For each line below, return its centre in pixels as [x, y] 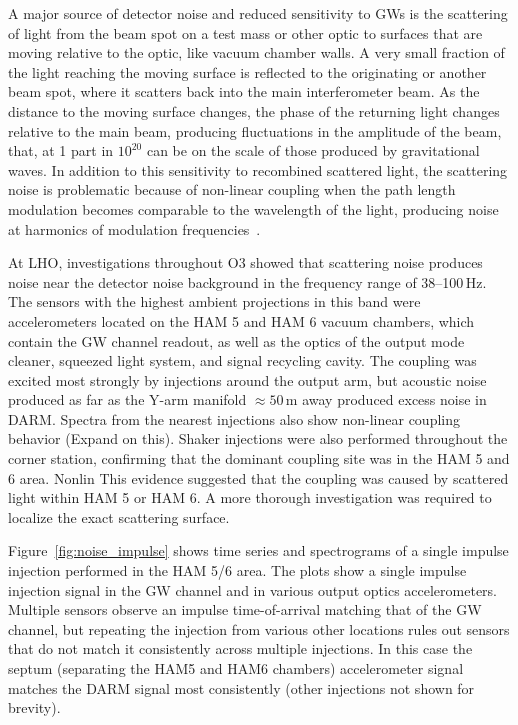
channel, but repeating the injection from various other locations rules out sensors [259, 628]
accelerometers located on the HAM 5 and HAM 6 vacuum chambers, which [241, 320]
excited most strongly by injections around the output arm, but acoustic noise [247, 379]
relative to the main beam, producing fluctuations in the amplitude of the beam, [255, 130]
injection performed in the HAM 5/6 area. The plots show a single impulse [237, 570]
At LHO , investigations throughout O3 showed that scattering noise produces [245, 262]
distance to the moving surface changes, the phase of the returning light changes [254, 110]
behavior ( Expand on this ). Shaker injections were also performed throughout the [258, 438]
